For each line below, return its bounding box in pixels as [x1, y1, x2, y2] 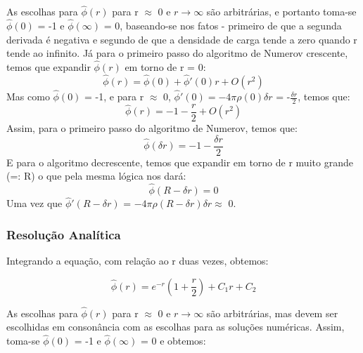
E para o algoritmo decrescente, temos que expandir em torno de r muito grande [6, 154, 353, 169]
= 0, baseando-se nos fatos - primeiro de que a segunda [103, 18, 342, 33]
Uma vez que [6, 196, 63, 211]
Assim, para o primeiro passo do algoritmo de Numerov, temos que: [6, 120, 298, 135]
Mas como [6, 89, 50, 104]
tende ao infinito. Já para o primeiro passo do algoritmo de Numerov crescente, [6, 46, 348, 60]
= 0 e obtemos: [140, 333, 206, 348]
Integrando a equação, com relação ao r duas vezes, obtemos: [6, 253, 269, 268]
